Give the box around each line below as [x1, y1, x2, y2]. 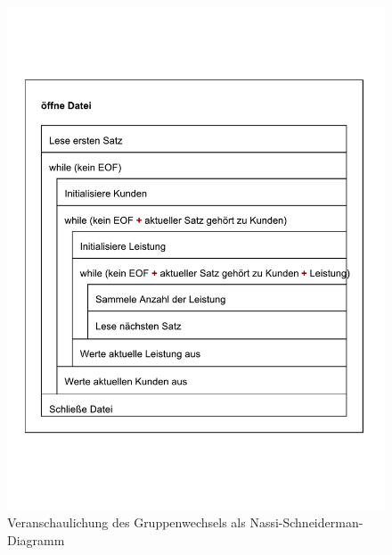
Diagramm [7, 530, 65, 549]
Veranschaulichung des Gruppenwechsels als [7, 512, 246, 531]
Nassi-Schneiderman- [249, 512, 363, 531]
